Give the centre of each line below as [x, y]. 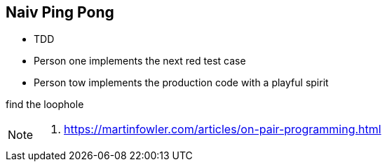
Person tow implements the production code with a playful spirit [181, 83]
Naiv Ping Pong [60, 12]
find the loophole [45, 105]
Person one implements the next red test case [140, 61]
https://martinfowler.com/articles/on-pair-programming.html [223, 129]
